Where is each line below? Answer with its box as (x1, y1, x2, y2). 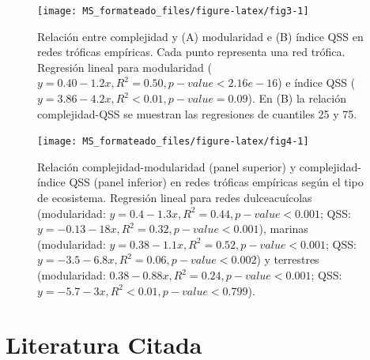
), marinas (259, 220, 308, 237)
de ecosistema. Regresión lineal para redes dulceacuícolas (37, 189, 312, 206)
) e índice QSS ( (277, 74, 356, 91)
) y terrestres (256, 251, 319, 268)
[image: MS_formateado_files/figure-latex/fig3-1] (37, 6, 309, 17)
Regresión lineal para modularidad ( (37, 58, 212, 75)
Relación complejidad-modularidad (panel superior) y (37, 158, 296, 174)
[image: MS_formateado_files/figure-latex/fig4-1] (37, 136, 309, 148)
